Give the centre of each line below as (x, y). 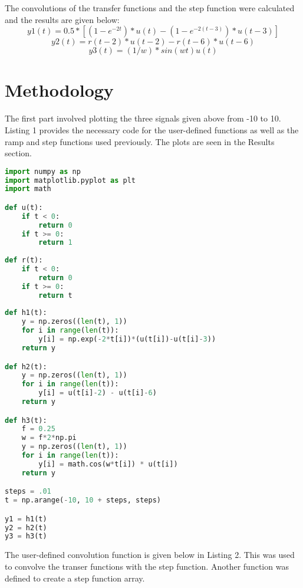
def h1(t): (26, 313)
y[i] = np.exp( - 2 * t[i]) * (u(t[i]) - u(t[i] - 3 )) (127, 339)
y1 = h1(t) (26, 519)
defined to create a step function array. (75, 578)
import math (28, 189)
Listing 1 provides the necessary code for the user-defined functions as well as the (152, 129)
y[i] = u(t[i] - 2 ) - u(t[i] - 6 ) (98, 393)
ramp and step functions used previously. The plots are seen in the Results (140, 141)
